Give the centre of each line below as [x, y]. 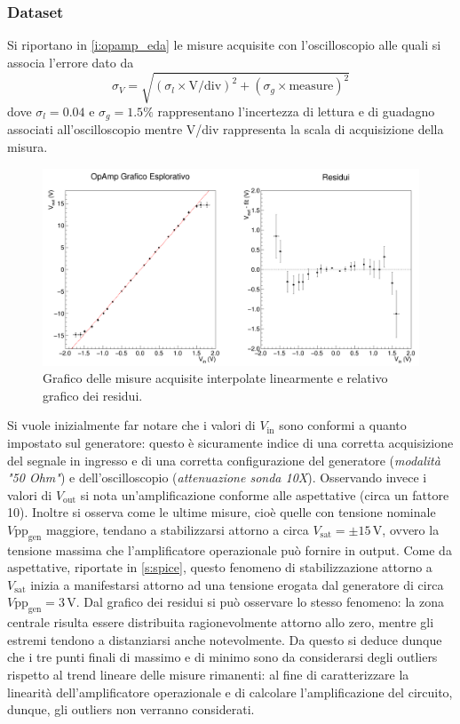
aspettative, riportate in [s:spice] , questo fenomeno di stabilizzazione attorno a [220, 567]
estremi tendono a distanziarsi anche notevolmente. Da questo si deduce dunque [225, 639]
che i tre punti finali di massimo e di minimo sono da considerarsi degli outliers [222, 657]
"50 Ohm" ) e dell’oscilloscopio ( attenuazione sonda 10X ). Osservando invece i [217, 477]
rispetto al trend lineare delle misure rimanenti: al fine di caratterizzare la [208, 675]
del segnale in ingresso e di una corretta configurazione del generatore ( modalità [224, 460]
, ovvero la [411, 529]
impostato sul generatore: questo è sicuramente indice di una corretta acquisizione [230, 442]
